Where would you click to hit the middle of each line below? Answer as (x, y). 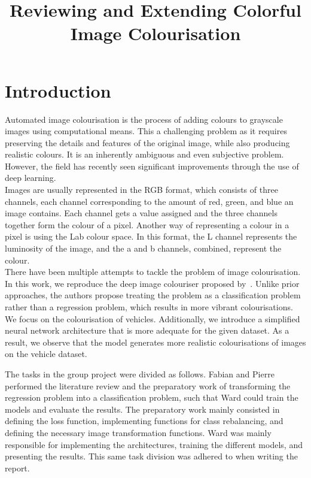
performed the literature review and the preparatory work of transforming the (148, 385)
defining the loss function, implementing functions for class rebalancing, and (144, 421)
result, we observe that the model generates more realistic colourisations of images (155, 342)
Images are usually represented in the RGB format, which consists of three (141, 190)
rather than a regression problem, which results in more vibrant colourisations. (149, 307)
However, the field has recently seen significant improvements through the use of (152, 166)
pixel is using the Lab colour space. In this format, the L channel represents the (151, 236)
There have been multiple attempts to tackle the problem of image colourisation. (153, 272)
